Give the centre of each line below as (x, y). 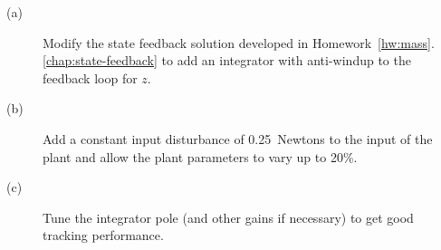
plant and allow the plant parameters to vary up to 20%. (200, 156)
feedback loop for (90, 77)
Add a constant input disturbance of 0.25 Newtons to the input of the (238, 138)
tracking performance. (103, 235)
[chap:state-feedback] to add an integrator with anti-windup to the (227, 60)
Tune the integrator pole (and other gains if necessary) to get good (228, 217)
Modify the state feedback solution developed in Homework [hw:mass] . (239, 42)
